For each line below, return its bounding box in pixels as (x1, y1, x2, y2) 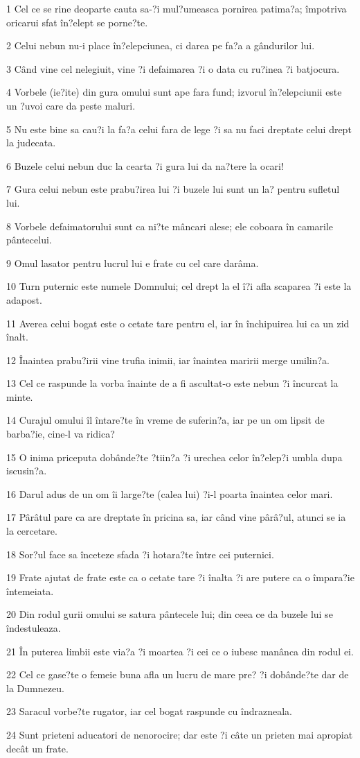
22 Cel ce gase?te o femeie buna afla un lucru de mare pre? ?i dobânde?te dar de (6, 667, 349, 682)
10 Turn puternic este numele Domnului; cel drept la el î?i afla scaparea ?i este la (6, 279, 352, 293)
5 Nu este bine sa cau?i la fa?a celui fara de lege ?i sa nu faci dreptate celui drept (6, 121, 352, 136)
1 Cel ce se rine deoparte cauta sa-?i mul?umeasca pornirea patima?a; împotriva (6, 1, 347, 15)
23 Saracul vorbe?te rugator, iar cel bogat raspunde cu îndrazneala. (6, 704, 292, 718)
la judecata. (6, 135, 56, 150)
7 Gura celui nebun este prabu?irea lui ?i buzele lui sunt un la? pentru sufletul (6, 182, 340, 196)
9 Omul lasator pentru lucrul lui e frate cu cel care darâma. (6, 255, 259, 270)
